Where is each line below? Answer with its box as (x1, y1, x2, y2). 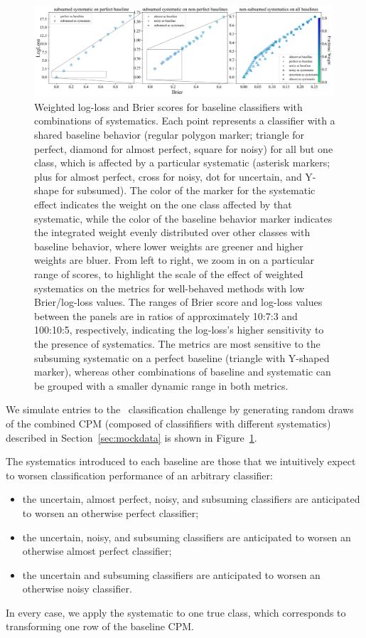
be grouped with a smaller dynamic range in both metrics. (34, 378, 289, 393)
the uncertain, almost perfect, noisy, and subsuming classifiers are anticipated (22, 491, 360, 506)
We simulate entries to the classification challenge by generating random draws (6, 402, 354, 417)
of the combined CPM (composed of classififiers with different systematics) (6, 415, 331, 430)
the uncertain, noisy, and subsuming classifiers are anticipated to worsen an (22, 529, 351, 544)
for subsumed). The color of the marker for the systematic (62, 183, 316, 198)
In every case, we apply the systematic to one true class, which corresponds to (6, 605, 346, 620)
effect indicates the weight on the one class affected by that (34, 197, 292, 212)
